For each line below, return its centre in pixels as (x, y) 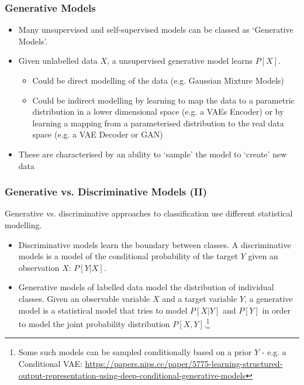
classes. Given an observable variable (84, 298)
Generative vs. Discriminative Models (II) (106, 192)
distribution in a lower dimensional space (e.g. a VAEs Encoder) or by (158, 111)
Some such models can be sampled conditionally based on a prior (135, 352)
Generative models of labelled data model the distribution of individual (146, 287)
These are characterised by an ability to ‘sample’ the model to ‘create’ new (153, 154)
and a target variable (200, 298)
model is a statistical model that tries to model (103, 310)
